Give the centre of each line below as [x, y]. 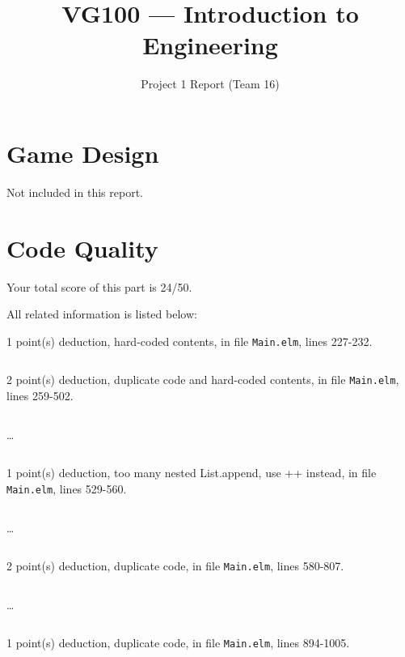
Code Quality [82, 247]
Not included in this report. [75, 192]
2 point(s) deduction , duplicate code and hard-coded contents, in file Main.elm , [203, 380]
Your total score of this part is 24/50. [99, 286]
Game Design [83, 153]
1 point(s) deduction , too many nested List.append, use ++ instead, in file [192, 473]
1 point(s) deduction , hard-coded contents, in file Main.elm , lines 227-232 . [190, 341]
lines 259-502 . [40, 396]
